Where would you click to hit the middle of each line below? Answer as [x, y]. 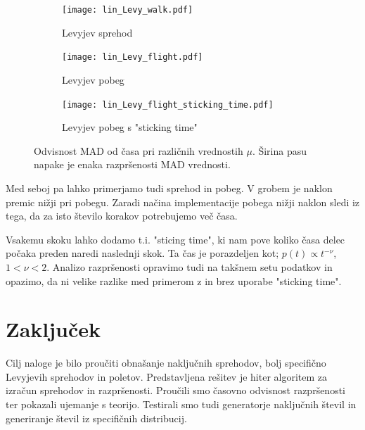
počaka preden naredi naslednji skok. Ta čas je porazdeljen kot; [142, 253]
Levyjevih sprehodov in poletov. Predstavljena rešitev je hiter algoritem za [167, 376]
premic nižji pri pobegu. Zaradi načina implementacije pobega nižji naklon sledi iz [183, 202]
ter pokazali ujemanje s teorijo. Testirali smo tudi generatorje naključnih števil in [181, 404]
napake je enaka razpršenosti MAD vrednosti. [132, 164]
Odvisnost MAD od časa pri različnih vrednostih [139, 150]
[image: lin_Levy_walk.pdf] [128, 10]
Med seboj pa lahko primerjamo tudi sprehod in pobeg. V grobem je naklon [169, 188]
